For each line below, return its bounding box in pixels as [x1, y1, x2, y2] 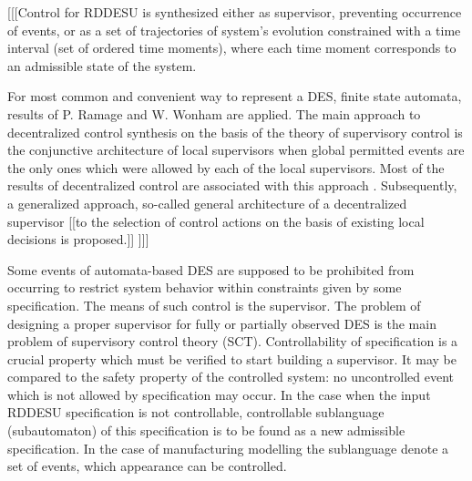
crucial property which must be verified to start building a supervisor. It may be [7, 349, 457, 368]
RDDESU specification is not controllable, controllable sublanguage [7, 403, 385, 422]
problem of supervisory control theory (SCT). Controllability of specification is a [7, 332, 458, 351]
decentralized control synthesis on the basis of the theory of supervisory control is [7, 122, 463, 141]
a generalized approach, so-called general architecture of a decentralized [7, 193, 407, 212]
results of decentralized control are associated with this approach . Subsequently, [7, 176, 457, 195]
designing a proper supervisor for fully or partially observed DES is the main [7, 313, 436, 333]
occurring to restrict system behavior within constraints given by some [7, 278, 402, 297]
